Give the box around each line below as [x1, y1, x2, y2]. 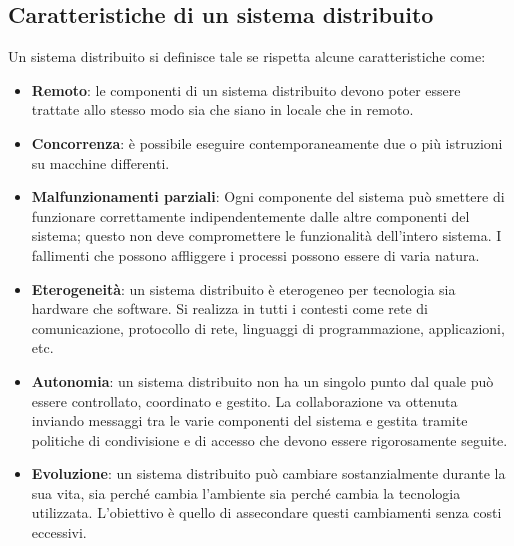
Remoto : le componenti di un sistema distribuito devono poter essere [31, 79, 461, 100]
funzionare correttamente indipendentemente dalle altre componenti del [31, 205, 470, 226]
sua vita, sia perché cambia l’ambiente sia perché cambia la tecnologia [31, 482, 461, 503]
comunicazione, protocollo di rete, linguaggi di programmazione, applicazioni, [31, 317, 505, 338]
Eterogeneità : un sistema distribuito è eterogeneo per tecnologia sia [31, 278, 456, 299]
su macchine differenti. [31, 152, 170, 173]
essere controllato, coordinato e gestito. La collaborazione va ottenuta [31, 390, 458, 411]
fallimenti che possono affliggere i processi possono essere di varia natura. [31, 244, 480, 265]
